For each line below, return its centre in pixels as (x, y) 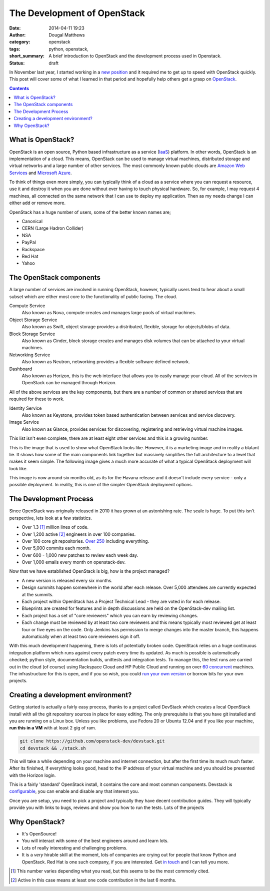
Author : (17, 35)
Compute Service (27, 306)
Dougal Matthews (67, 35)
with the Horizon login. (32, 775)
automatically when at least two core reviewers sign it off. (81, 636)
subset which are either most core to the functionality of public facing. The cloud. (93, 296)
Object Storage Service (33, 320)
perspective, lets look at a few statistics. (50, 518)
